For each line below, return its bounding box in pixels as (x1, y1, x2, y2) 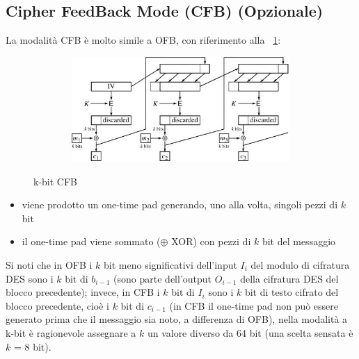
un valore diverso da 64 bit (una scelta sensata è (147, 325, 353, 340)
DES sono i (6, 271, 54, 285)
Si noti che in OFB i (6, 257, 93, 272)
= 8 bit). (13, 339, 51, 353)
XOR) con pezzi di (171, 234, 251, 249)
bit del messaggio (262, 234, 336, 249)
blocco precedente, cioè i (6, 298, 109, 312)
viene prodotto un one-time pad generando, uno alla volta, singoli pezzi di (22, 197, 338, 212)
